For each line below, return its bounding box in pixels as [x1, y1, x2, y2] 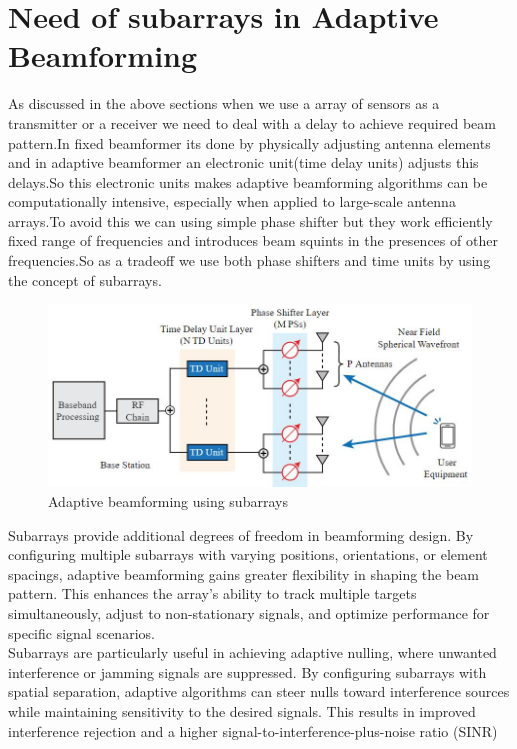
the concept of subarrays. [8, 269, 162, 290]
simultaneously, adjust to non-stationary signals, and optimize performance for [8, 603, 490, 624]
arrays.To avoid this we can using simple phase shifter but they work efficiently [8, 210, 493, 231]
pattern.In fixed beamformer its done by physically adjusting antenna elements [8, 132, 491, 153]
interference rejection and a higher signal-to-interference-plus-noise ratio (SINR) [8, 720, 498, 741]
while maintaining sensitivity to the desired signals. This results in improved [8, 701, 476, 722]
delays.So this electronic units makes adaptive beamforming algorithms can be [8, 171, 488, 192]
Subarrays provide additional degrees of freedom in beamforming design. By [8, 524, 474, 545]
